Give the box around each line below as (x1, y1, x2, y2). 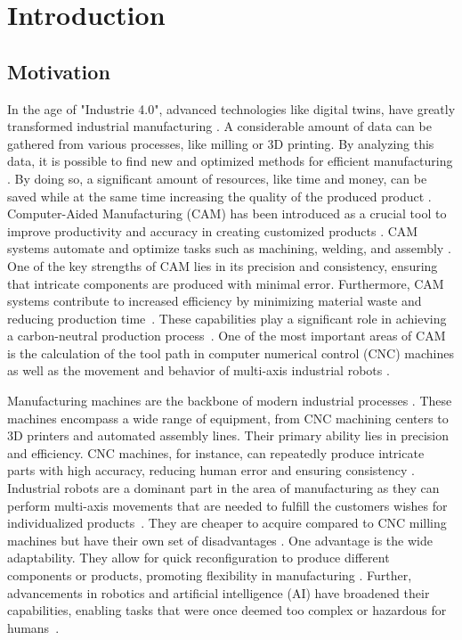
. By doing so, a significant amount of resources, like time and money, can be (7, 168, 427, 187)
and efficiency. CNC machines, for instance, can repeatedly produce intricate (7, 443, 425, 462)
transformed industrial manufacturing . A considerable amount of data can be (7, 117, 432, 135)
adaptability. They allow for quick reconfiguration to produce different (7, 548, 390, 567)
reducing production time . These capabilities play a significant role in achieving (7, 308, 447, 327)
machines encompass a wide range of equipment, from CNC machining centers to (7, 408, 449, 427)
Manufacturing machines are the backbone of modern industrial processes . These (7, 391, 452, 410)
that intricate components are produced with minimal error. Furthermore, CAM (7, 274, 444, 292)
